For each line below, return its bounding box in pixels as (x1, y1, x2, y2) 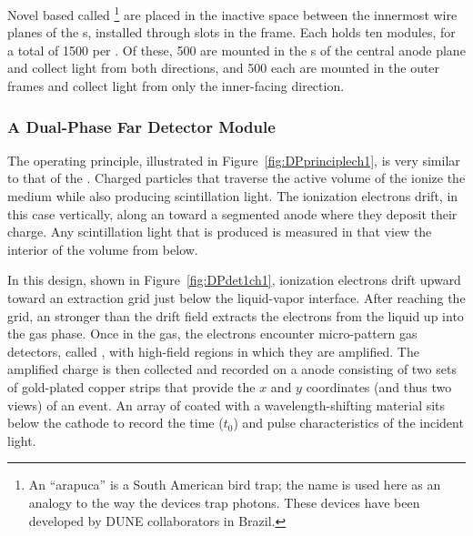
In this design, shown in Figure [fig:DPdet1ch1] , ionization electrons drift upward (7, 270, 461, 289)
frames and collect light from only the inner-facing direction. (7, 76, 345, 96)
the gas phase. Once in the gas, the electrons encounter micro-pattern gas (7, 324, 418, 343)
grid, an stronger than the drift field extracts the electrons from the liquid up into (7, 306, 464, 325)
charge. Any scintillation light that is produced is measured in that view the (7, 222, 432, 241)
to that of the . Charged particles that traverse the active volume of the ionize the (7, 168, 466, 187)
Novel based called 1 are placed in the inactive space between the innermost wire (7, 3, 458, 24)
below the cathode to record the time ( (7, 413, 224, 432)
